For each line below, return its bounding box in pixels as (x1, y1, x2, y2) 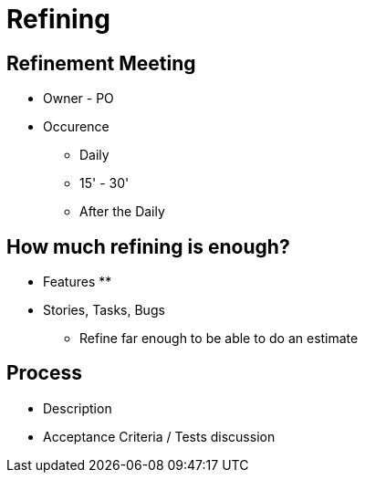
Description (43, 400, 112, 416)
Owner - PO (43, 90, 114, 107)
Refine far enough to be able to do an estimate (79, 330, 359, 347)
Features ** (43, 274, 112, 290)
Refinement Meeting (6, 51, 196, 75)
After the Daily (79, 203, 165, 220)
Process (6, 361, 82, 385)
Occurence (43, 119, 109, 135)
